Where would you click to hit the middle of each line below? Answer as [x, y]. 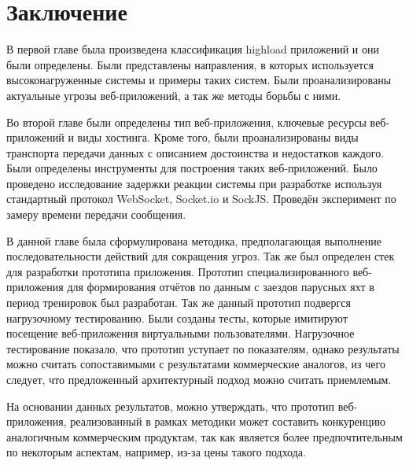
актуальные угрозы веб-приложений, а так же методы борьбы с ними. [174, 95]
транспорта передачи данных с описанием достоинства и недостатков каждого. [195, 152]
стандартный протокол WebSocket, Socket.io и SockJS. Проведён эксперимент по [201, 199]
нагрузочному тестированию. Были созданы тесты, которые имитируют [177, 317]
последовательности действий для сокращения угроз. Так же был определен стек [201, 256]
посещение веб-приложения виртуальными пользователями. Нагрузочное [181, 333]
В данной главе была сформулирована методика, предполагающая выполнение [194, 240]
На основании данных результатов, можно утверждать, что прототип [170, 406]
